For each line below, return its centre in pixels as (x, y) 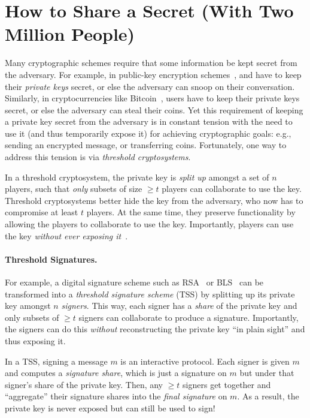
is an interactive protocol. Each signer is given (205, 361)
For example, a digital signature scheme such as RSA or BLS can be (134, 282)
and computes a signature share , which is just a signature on (116, 373)
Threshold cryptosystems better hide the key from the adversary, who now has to (154, 200)
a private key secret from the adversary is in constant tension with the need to (149, 121)
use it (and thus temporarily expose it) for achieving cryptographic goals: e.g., (148, 133)
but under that (267, 373)
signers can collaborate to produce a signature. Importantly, (189, 317)
